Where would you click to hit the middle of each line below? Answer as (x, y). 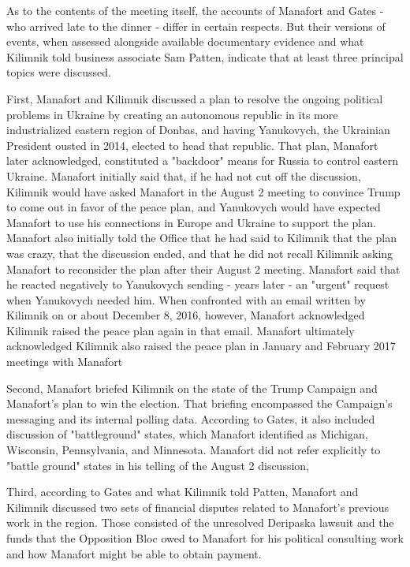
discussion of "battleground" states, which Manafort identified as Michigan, (187, 434)
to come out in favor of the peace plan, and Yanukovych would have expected (194, 207)
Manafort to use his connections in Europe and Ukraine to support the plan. (191, 222)
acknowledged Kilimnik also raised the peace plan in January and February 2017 (201, 346)
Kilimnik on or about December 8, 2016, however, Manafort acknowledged (186, 315)
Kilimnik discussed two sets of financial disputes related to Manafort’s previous (198, 507)
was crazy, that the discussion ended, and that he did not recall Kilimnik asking (200, 253)
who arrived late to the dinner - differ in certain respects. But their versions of (196, 26)
